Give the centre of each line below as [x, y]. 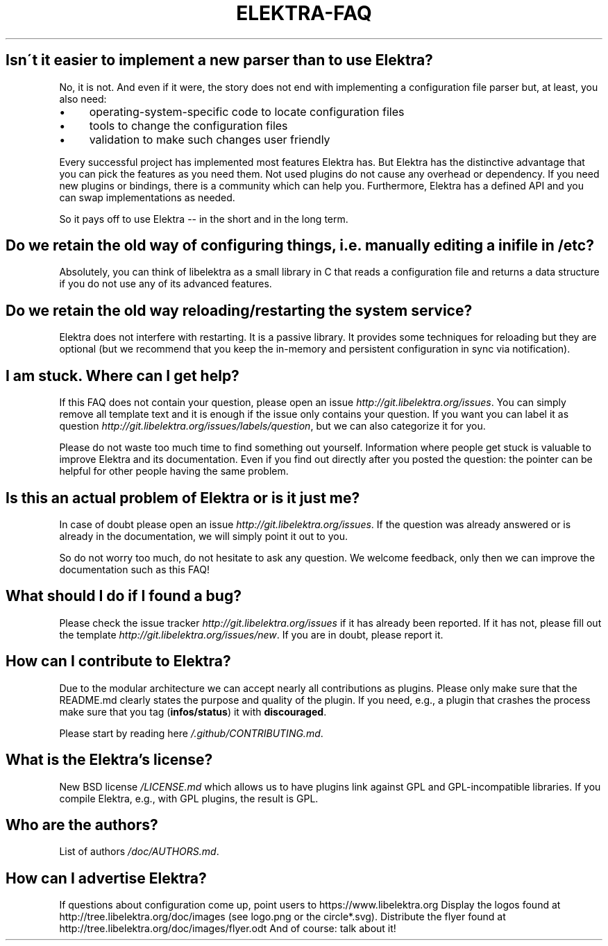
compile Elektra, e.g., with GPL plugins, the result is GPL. [189, 798]
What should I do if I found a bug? [124, 596]
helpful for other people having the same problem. [174, 471]
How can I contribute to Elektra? [118, 661]
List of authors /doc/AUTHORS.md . [139, 852]
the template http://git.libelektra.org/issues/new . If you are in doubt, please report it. [251, 634]
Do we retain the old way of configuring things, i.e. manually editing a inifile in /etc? [300, 246]
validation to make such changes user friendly [210, 139]
